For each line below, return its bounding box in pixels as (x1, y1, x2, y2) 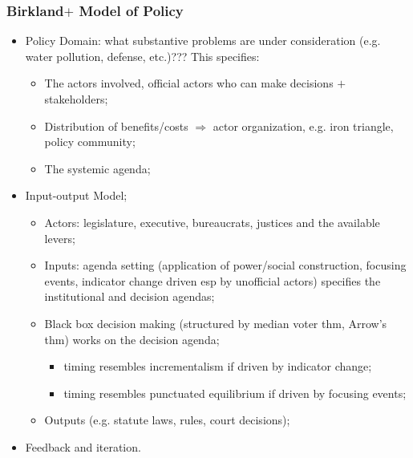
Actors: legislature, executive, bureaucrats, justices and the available (44, 213, 380, 230)
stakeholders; (44, 91, 108, 107)
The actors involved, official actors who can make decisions (44, 75, 334, 91)
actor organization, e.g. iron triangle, (213, 117, 394, 134)
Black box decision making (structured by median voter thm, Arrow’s (44, 314, 387, 331)
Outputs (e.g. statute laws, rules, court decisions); (44, 411, 290, 428)
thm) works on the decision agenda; (44, 330, 220, 347)
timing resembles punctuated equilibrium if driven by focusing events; (63, 384, 407, 401)
